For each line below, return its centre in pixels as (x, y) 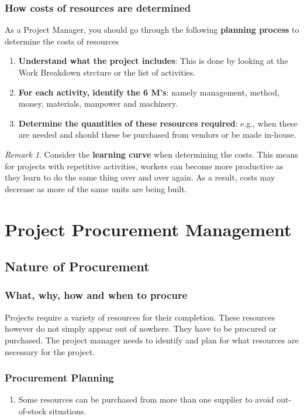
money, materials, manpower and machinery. (98, 103)
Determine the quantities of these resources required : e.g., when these (158, 123)
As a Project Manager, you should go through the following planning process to (152, 30)
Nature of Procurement (77, 266)
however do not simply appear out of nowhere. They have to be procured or (141, 328)
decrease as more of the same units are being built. (96, 188)
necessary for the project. (50, 351)
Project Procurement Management (148, 229)
